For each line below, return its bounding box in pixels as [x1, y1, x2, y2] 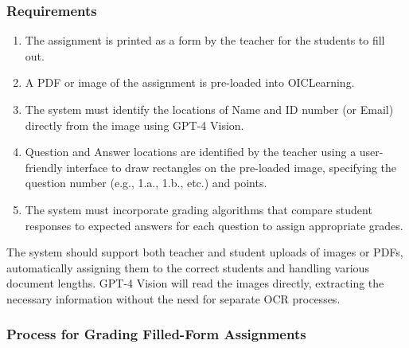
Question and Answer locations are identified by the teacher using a [25, 143, 356, 160]
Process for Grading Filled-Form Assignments [6, 324, 306, 344]
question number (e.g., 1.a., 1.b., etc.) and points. [25, 174, 267, 191]
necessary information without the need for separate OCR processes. [6, 290, 341, 307]
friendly [25, 158, 63, 175]
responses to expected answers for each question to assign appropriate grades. [25, 217, 403, 233]
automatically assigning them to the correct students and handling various [6, 259, 369, 276]
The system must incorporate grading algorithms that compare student [25, 201, 372, 217]
